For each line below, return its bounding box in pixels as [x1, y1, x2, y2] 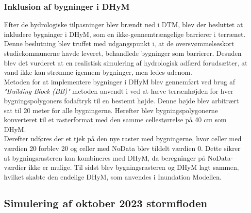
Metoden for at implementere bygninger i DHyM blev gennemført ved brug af [4, 76, 235, 86]
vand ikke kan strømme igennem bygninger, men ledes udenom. [4, 67, 192, 77]
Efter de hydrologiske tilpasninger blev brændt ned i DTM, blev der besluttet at [4, 19, 243, 30]
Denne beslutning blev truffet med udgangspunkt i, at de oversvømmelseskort [4, 38, 234, 49]
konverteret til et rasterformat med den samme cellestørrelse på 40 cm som [4, 115, 227, 125]
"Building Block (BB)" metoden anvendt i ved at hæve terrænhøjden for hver [4, 86, 234, 96]
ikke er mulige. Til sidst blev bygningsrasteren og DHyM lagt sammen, [28, 162, 239, 172]
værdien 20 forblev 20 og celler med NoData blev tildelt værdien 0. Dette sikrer [4, 143, 241, 153]
